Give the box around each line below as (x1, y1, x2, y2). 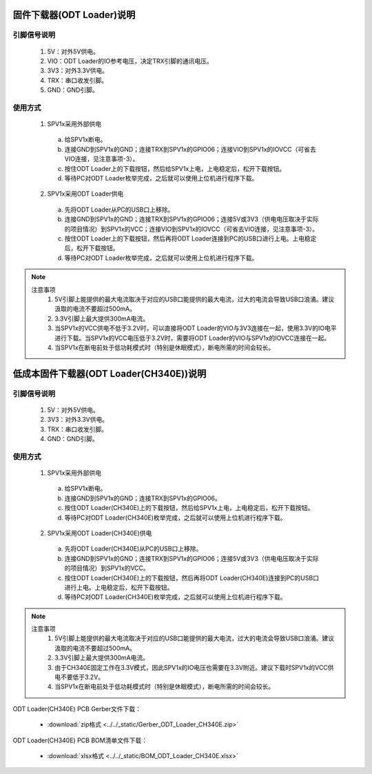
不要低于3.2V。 (60, 673, 105, 682)
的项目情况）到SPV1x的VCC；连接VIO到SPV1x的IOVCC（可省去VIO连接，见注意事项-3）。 (64, 225, 319, 233)
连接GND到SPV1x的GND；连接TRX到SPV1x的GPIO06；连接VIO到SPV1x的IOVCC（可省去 (64, 145, 316, 153)
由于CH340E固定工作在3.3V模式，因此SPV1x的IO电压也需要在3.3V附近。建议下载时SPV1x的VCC (54, 663, 329, 671)
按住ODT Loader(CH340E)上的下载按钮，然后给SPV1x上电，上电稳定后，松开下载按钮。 (64, 504, 314, 512)
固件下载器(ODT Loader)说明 (12, 9, 136, 21)
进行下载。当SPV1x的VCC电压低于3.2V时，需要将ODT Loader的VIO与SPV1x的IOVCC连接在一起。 (54, 334, 331, 342)
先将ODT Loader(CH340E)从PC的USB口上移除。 (64, 544, 203, 553)
